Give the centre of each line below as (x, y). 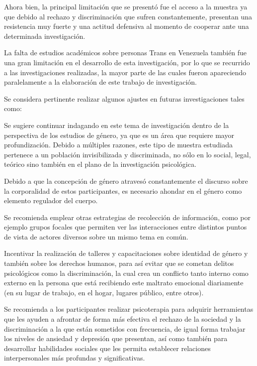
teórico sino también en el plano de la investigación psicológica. (100, 164)
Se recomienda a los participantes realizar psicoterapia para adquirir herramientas (129, 309)
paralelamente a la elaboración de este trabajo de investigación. (100, 82)
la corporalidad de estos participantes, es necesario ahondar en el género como (123, 190)
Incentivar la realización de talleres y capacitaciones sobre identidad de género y (126, 253)
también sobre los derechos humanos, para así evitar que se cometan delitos (119, 263)
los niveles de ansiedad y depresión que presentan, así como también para (116, 338)
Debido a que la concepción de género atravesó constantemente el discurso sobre (126, 181)
